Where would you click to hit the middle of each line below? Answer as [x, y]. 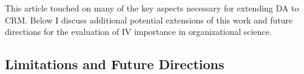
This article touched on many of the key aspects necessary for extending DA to [152, 8]
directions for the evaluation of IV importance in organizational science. [138, 32]
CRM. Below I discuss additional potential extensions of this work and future [149, 20]
